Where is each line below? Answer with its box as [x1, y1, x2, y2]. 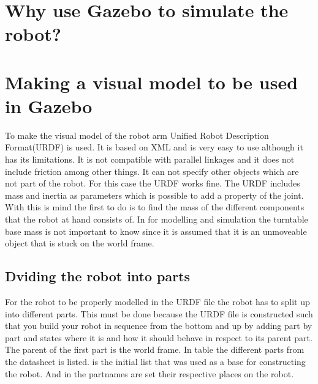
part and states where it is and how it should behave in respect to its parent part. [5, 331, 312, 344]
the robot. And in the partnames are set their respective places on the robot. [5, 367, 294, 380]
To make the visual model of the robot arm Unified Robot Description [5, 128, 269, 141]
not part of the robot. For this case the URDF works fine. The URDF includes [5, 177, 300, 190]
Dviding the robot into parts [5, 267, 191, 286]
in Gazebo [5, 93, 93, 118]
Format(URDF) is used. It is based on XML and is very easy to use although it [5, 141, 303, 153]
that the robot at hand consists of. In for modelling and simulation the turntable [5, 213, 308, 226]
